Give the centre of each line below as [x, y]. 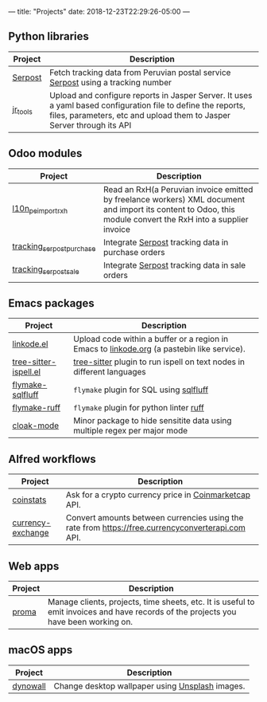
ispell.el [27, 372]
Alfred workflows [52, 459]
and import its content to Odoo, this [169, 209]
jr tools [23, 110]
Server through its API [90, 125]
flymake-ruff [37, 408]
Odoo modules [45, 153]
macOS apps [41, 650]
